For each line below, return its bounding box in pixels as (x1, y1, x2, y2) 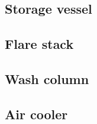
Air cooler (5, 104, 68, 123)
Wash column (5, 69, 89, 88)
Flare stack (5, 35, 74, 53)
